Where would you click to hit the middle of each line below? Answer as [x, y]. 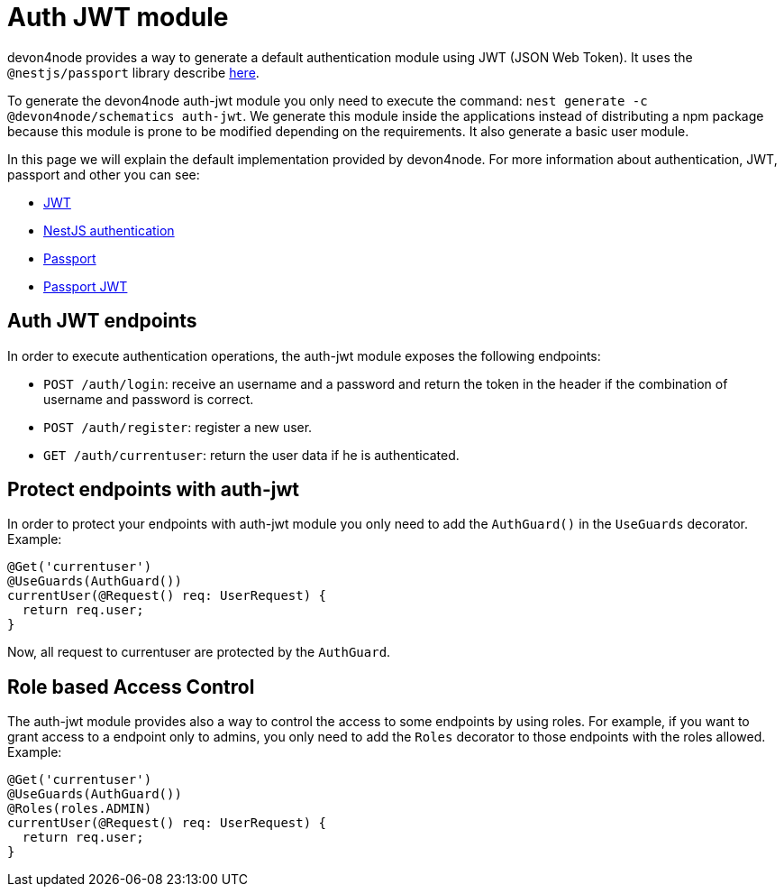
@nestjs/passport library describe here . [133, 72]
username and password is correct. [149, 399]
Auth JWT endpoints [102, 321]
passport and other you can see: [104, 174]
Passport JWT [86, 286]
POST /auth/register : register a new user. [178, 427]
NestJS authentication [109, 230]
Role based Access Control [131, 687]
